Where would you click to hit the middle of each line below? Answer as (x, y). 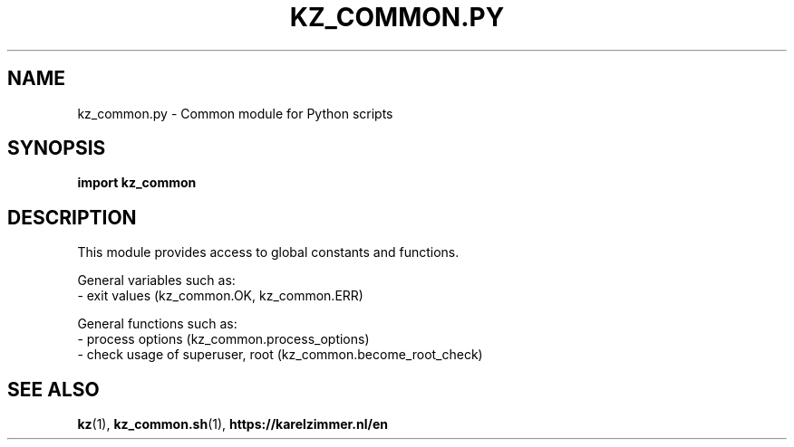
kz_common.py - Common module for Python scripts (235, 113)
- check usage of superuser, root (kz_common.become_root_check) (280, 355)
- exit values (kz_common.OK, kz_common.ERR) (220, 296)
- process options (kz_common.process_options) (223, 339)
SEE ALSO (53, 389)
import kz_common (137, 183)
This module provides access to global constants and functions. (268, 252)
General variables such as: (156, 281)
